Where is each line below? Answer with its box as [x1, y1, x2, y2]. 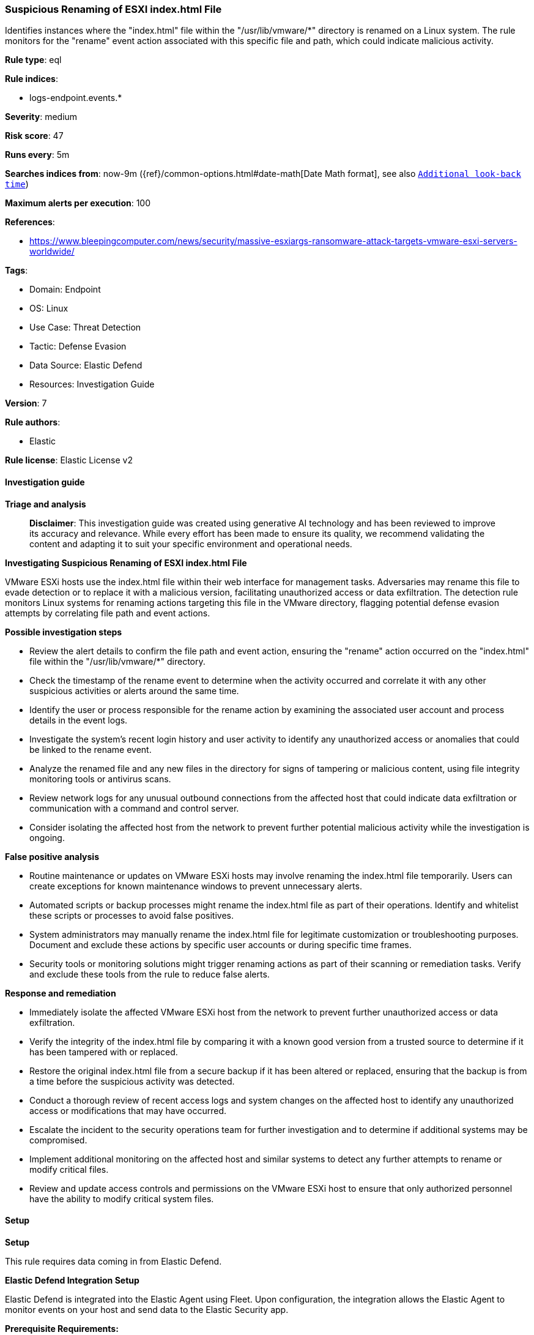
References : [5, 217, 55, 228]
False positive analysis [5, 851, 99, 862]
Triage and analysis [5, 498, 86, 509]
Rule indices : [5, 73, 58, 84]
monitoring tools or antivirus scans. [29, 773, 171, 784]
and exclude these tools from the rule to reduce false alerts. [29, 968, 270, 979]
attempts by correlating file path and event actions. [5, 607, 210, 618]
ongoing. [29, 832, 65, 843]
